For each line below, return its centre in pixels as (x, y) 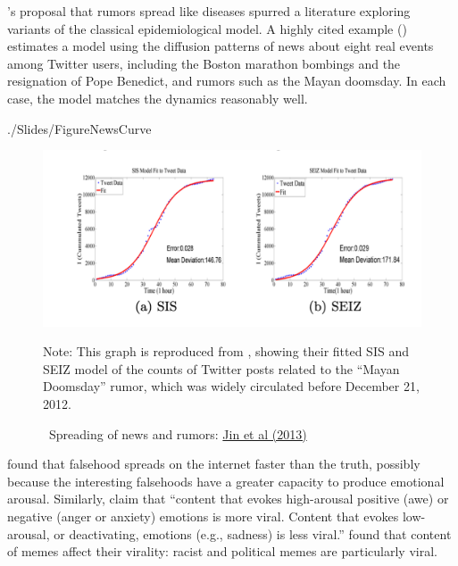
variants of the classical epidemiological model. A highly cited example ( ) (207, 28)
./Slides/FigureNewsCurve (79, 128)
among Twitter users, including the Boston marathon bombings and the (204, 63)
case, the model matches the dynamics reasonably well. (158, 98)
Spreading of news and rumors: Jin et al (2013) (178, 433)
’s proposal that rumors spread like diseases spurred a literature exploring (209, 11)
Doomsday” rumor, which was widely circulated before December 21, (231, 386)
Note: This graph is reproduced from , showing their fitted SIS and (226, 351)
